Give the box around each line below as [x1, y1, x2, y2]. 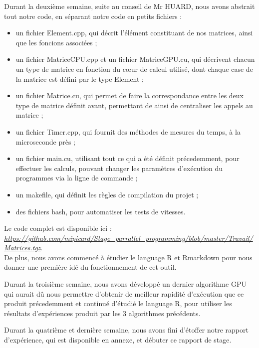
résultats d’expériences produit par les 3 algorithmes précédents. [4, 308, 201, 318]
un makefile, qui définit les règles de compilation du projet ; [15, 189, 199, 199]
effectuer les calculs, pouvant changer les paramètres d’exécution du [15, 163, 223, 173]
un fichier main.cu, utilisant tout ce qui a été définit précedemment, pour [15, 153, 240, 164]
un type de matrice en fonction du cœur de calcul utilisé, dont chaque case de [15, 63, 253, 74]
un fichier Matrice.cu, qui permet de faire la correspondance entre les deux [15, 90, 244, 101]
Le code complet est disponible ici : [4, 223, 112, 233]
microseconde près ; [15, 136, 76, 147]
